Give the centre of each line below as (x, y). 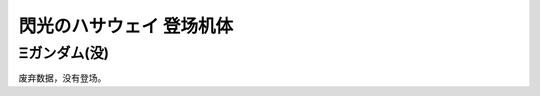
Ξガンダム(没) (64, 53)
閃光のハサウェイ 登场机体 (126, 26)
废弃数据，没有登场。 (62, 78)
